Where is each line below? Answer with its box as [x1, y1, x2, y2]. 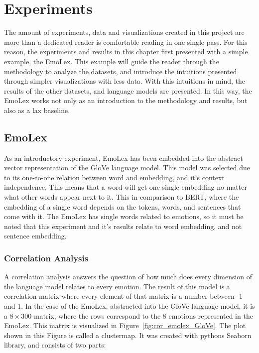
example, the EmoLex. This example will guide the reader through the [4, 56, 219, 66]
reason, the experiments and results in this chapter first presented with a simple [4, 46, 248, 57]
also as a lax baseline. [4, 105, 70, 115]
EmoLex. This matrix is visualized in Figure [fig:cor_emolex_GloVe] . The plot [4, 320, 246, 331]
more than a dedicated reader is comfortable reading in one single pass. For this [4, 36, 248, 47]
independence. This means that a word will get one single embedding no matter [4, 182, 247, 192]
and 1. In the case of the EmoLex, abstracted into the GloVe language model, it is [4, 301, 255, 311]
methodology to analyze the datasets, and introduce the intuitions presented [4, 66, 237, 76]
